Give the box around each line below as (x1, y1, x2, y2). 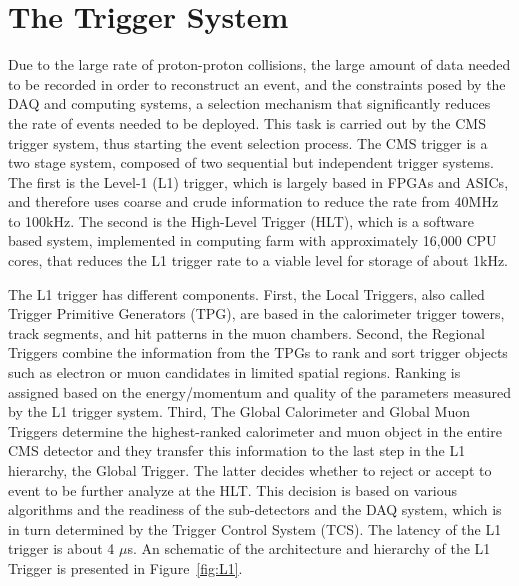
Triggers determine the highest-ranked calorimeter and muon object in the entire (8, 420, 502, 441)
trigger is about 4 (8, 538, 115, 559)
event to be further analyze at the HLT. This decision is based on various (8, 479, 458, 500)
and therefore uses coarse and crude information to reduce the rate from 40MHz (8, 191, 499, 212)
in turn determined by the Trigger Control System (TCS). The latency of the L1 (8, 518, 502, 539)
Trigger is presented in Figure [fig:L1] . (8, 557, 243, 578)
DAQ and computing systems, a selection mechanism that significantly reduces (8, 93, 491, 114)
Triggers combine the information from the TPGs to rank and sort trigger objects (8, 342, 508, 363)
